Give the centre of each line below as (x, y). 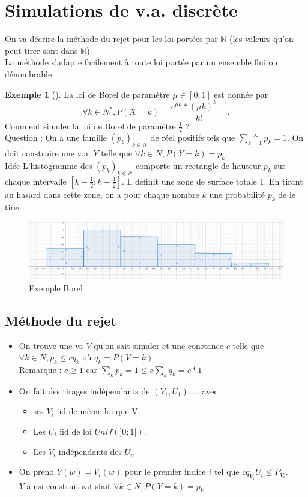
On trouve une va (51, 345)
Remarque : (40, 369)
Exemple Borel (56, 287)
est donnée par (241, 94)
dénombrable (29, 73)
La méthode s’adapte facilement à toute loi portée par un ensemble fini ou (141, 62)
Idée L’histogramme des (49, 166)
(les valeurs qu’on (261, 39)
